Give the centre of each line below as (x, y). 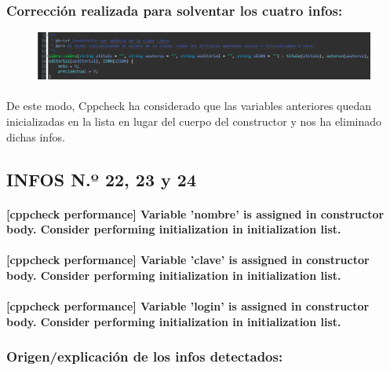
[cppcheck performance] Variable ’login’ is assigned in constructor (188, 306)
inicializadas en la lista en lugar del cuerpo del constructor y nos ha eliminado (194, 121)
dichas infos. (36, 136)
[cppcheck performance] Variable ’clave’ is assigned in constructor (188, 260)
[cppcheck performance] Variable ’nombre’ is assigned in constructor (195, 213)
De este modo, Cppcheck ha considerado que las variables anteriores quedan (189, 106)
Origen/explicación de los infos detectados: (145, 356)
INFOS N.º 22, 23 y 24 (101, 179)
